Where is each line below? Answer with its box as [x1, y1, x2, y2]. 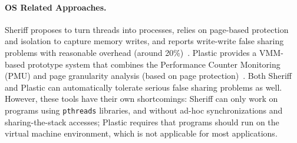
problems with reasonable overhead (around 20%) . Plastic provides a [5, 46, 257, 58]
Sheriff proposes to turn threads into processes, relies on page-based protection [5, 23, 289, 35]
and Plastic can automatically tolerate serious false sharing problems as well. [5, 81, 282, 93]
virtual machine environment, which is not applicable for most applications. [5, 127, 278, 139]
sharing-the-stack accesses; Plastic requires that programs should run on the [5, 115, 279, 128]
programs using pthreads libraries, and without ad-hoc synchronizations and [5, 104, 283, 116]
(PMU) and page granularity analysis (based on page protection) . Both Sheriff [5, 69, 292, 82]
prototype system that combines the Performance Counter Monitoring [27, 58, 280, 70]
